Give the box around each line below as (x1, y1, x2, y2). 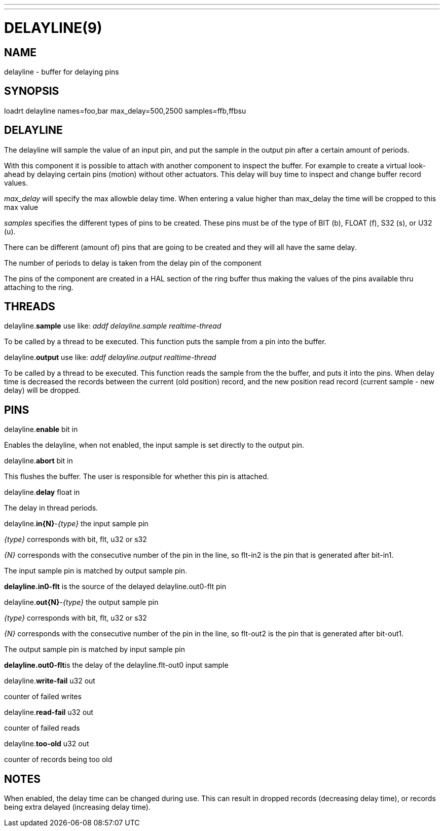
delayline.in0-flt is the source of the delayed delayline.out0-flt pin (4, 582, 227, 591)
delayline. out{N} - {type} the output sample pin (4, 598, 159, 607)
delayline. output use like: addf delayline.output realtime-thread (4, 353, 216, 362)
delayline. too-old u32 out (4, 739, 89, 748)
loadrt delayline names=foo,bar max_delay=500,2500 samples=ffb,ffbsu (4, 106, 246, 115)
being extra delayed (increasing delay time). (4, 803, 151, 812)
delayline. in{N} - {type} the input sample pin (4, 519, 149, 528)
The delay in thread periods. (4, 503, 98, 513)
